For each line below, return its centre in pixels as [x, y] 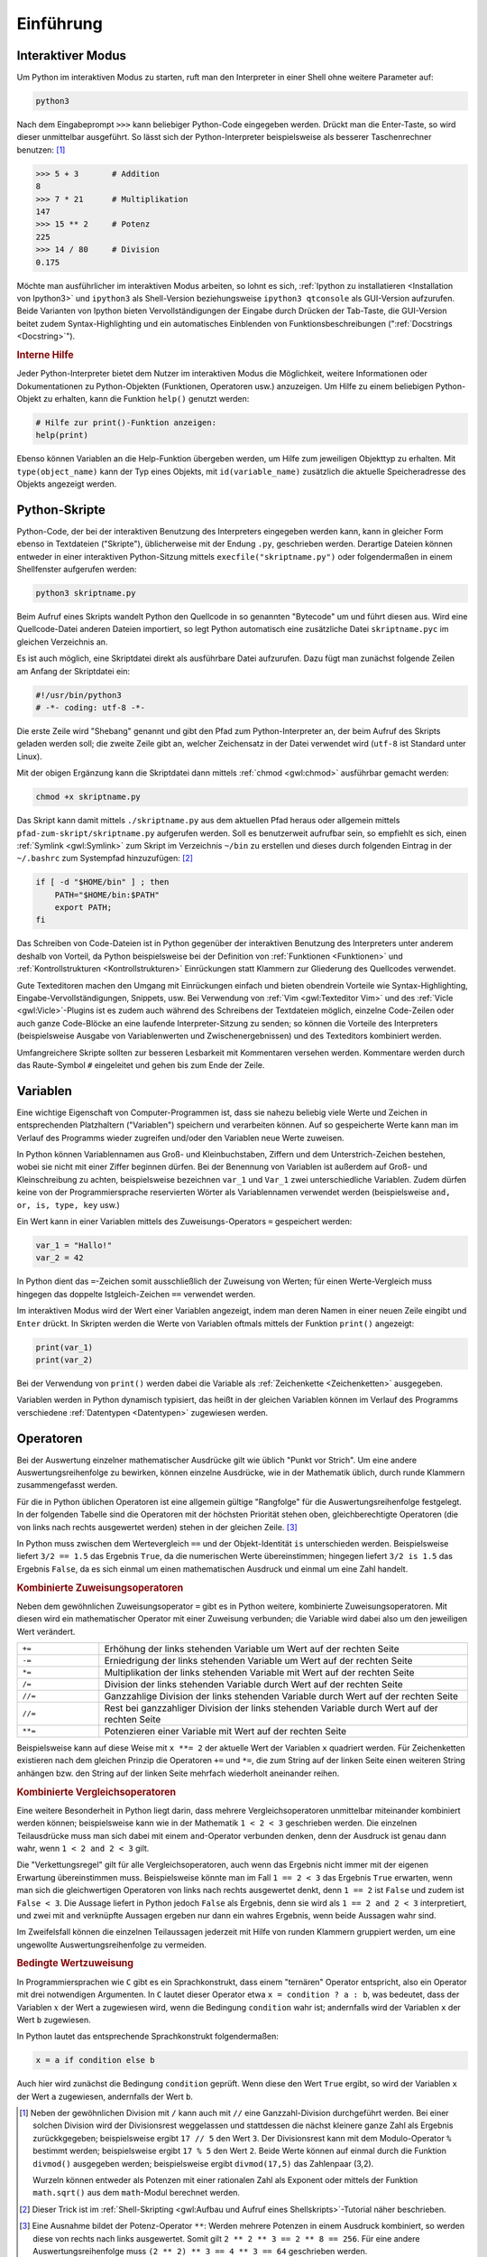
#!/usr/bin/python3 [78, 695]
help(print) [62, 435]
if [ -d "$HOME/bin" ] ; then [102, 882]
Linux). [29, 756]
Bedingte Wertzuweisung [75, 1964]
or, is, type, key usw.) [69, 1204]
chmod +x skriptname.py [88, 797]
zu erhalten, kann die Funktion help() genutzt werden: [147, 398]
